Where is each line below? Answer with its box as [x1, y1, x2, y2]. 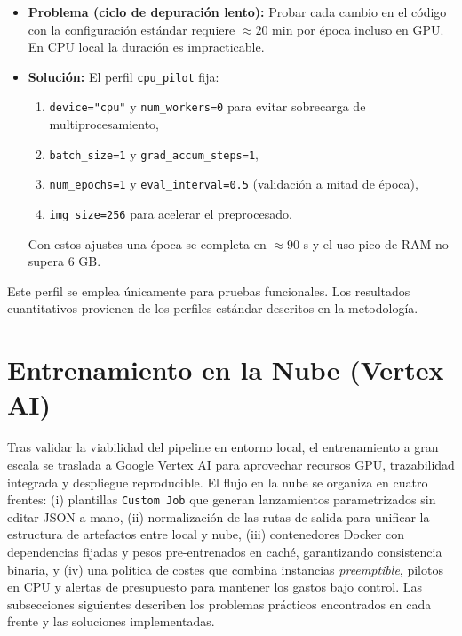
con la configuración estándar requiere [28, 20, 235, 38]
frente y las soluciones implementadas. [7, 612, 215, 631]
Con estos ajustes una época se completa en [28, 234, 267, 253]
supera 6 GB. [28, 252, 101, 270]
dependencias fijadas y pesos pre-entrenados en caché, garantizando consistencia [7, 542, 442, 560]
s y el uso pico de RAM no [303, 234, 449, 253]
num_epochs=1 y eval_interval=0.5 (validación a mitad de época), [49, 174, 418, 193]
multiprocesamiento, [49, 115, 159, 133]
